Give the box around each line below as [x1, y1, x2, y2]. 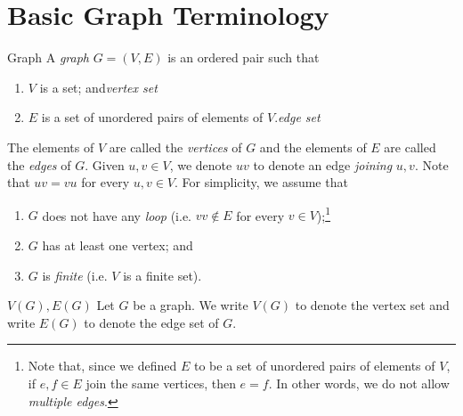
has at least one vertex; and [42, 235, 193, 254]
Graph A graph [7, 48, 89, 67]
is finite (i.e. [42, 265, 108, 284]
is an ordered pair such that [167, 48, 320, 67]
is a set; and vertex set [39, 77, 158, 96]
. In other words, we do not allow [268, 373, 450, 392]
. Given [85, 155, 125, 174]
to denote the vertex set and [295, 296, 450, 314]
